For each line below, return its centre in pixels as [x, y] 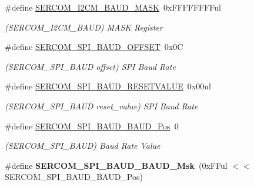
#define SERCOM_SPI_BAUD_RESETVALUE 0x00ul [108, 86]
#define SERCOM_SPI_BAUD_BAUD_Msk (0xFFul [116, 165]
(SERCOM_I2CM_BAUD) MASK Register [84, 27]
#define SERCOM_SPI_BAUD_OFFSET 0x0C [94, 47]
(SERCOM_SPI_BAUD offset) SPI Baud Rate [90, 66]
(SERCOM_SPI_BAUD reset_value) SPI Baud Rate [101, 106]
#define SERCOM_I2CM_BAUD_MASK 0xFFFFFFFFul [113, 7]
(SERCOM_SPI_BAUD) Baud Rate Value [83, 146]
